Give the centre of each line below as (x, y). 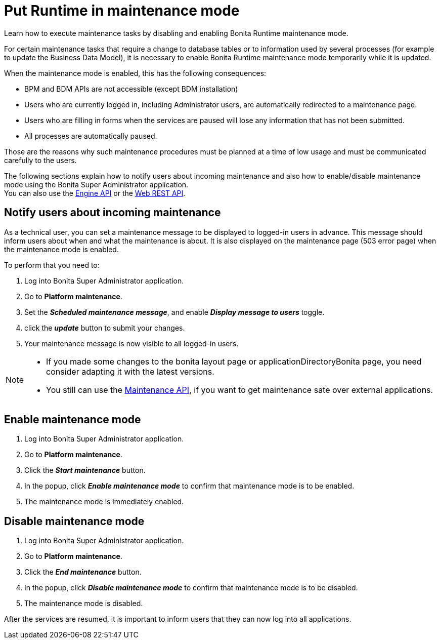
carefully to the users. (40, 160)
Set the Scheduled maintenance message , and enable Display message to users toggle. (174, 312)
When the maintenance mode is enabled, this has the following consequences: (135, 73)
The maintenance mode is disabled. (84, 604)
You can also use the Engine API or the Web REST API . (95, 193)
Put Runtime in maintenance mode (122, 11)
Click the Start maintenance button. (85, 470)
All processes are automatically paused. (91, 136)
